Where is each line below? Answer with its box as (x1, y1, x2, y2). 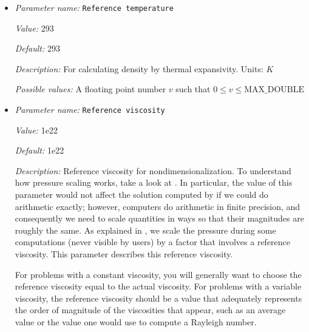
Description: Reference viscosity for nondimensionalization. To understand (15, 164, 291, 177)
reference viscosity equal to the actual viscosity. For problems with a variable (15, 280, 302, 293)
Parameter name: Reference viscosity (15, 103, 165, 116)
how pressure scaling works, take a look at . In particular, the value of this (15, 176, 293, 189)
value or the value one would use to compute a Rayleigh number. (15, 316, 257, 328)
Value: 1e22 (15, 123, 58, 136)
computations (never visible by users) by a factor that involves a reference (15, 235, 291, 248)
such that (175, 83, 211, 95)
